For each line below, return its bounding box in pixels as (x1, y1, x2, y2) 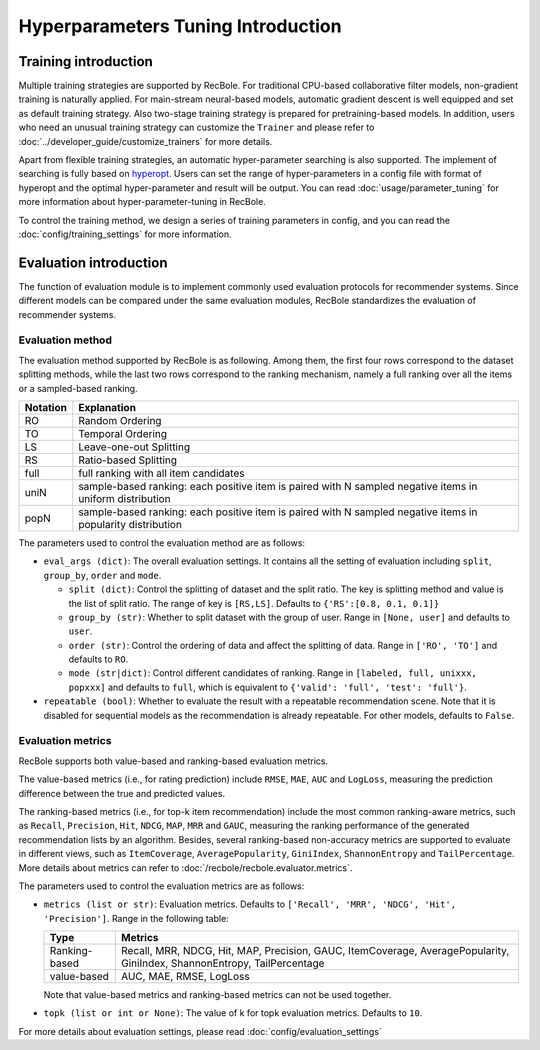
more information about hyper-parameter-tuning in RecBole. (18, 196, 267, 208)
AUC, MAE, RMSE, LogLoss (120, 970, 250, 984)
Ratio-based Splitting (78, 453, 178, 467)
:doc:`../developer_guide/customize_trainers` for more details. (18, 135, 273, 147)
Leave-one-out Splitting (78, 440, 190, 454)
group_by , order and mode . (43, 569, 162, 581)
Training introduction (18, 53, 154, 70)
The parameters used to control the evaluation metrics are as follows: (18, 880, 305, 892)
